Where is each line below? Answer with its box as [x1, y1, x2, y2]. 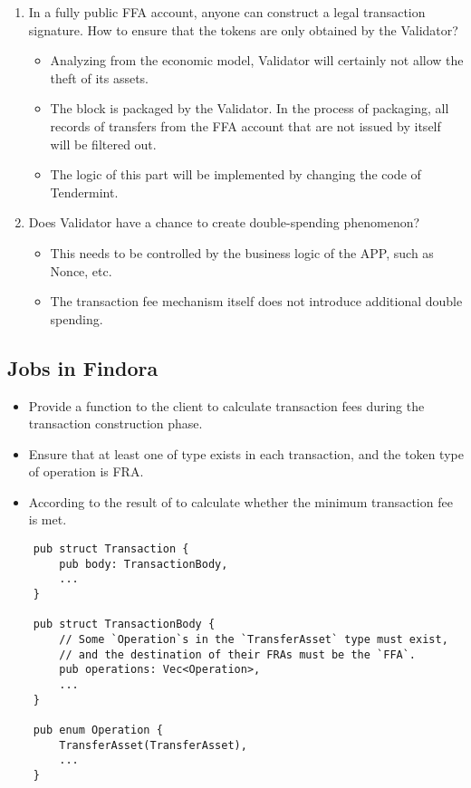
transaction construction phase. [28, 414, 203, 433]
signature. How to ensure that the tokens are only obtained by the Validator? [28, 20, 458, 39]
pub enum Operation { [33, 723, 163, 736]
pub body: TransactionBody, [59, 557, 228, 571]
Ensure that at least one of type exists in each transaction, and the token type [28, 444, 464, 463]
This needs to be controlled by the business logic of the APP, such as [50, 243, 434, 262]
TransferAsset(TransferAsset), [59, 738, 247, 752]
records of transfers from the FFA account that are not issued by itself [50, 116, 441, 135]
